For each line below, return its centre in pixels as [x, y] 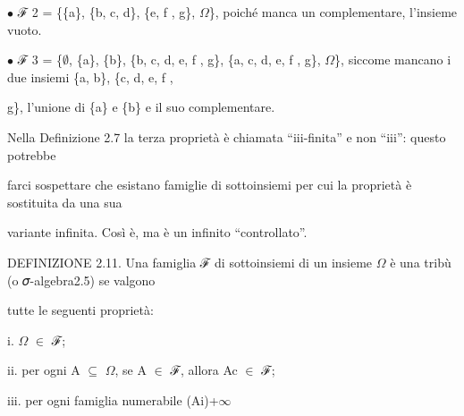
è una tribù [421, 262]
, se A [131, 370]
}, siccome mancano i [393, 59]
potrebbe [32, 154]
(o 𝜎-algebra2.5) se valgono [81, 280]
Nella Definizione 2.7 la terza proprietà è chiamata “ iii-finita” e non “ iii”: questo [227, 136]
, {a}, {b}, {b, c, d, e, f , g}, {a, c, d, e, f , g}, [195, 59]
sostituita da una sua [65, 202]
